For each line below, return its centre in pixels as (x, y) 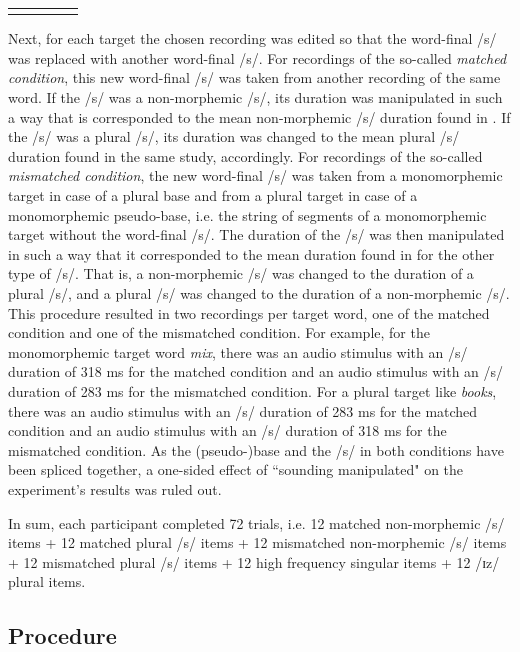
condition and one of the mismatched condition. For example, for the (219, 332)
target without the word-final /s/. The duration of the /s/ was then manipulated (256, 234)
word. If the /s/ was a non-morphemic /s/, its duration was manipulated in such (255, 97)
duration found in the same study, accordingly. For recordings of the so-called (245, 155)
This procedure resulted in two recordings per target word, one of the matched (249, 312)
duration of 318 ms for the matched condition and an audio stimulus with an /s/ (256, 371)
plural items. (47, 581)
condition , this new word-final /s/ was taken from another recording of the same (254, 77)
